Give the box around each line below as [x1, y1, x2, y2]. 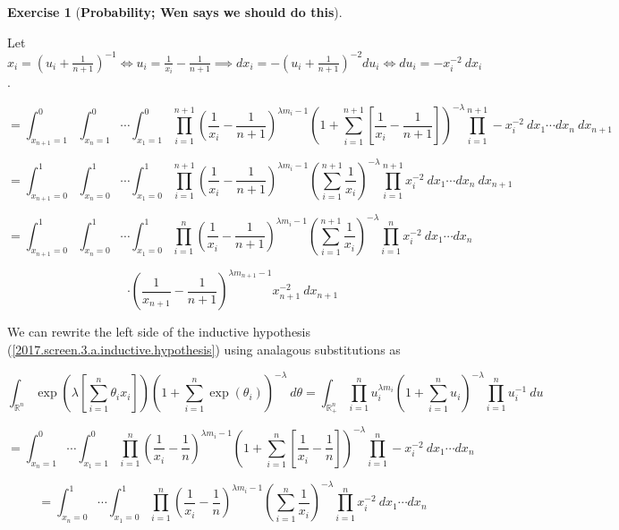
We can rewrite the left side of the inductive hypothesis [7, 322, 311, 341]
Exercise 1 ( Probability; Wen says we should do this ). [7, 3, 343, 21]
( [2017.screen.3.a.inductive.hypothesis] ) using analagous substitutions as [7, 339, 401, 358]
